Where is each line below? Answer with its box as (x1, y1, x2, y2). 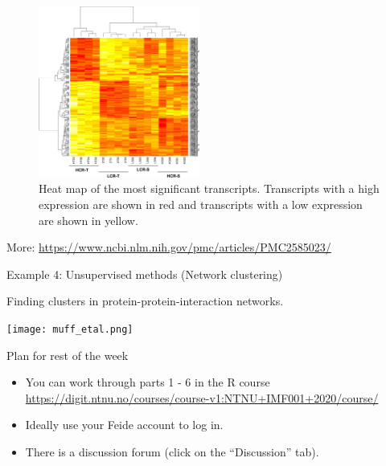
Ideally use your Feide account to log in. (25, 416, 224, 433)
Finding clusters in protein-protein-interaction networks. (6, 292, 284, 309)
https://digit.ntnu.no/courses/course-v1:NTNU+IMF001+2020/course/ (25, 389, 379, 406)
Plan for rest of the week (6, 346, 129, 363)
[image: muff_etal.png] (6, 323, 133, 335)
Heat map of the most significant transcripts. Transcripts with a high (39, 180, 380, 197)
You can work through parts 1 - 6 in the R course (25, 374, 270, 390)
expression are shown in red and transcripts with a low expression (39, 196, 363, 213)
